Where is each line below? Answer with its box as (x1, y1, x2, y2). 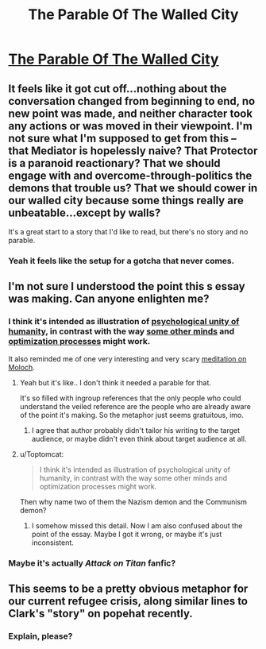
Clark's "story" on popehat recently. (8, 606, 193, 620)
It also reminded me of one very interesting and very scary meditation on (8, 353, 247, 363)
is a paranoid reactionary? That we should (8, 156, 221, 170)
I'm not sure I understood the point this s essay (8, 280, 245, 293)
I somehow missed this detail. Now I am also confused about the (31, 520, 243, 530)
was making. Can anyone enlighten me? (8, 292, 210, 306)
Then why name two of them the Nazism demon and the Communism (19, 496, 248, 506)
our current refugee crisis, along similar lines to (8, 594, 249, 608)
